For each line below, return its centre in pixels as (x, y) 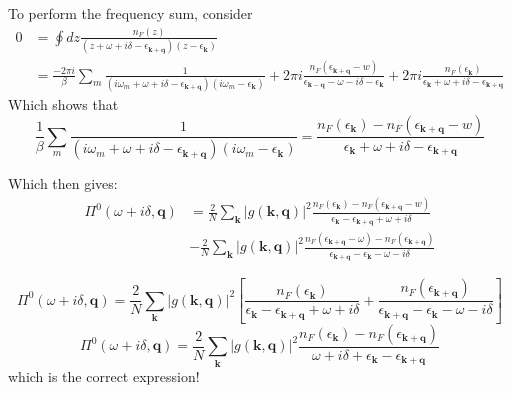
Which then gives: (63, 183)
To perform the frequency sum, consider (130, 13)
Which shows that (63, 103)
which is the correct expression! (104, 375)
